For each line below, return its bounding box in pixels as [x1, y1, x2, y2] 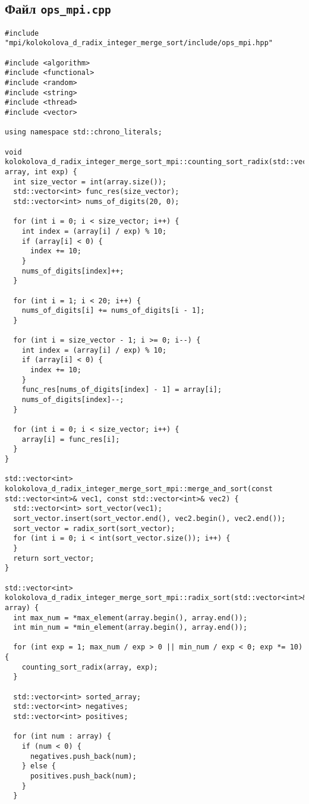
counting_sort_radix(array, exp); [21, 662, 158, 671]
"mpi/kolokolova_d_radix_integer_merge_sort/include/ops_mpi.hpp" [5, 39, 273, 48]
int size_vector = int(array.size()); [13, 177, 167, 186]
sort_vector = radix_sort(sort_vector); [13, 524, 175, 533]
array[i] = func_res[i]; [21, 435, 120, 444]
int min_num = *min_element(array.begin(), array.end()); [13, 623, 248, 632]
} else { [21, 762, 56, 771]
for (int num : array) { [13, 732, 111, 741]
